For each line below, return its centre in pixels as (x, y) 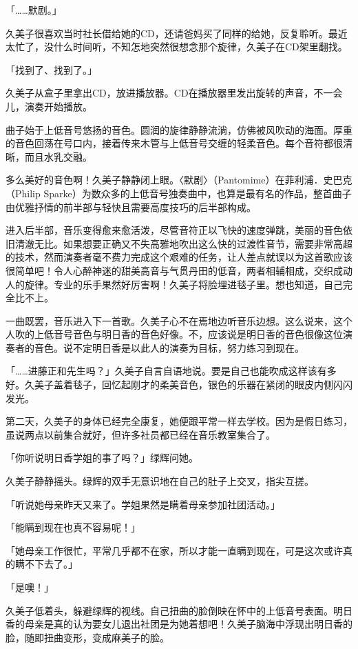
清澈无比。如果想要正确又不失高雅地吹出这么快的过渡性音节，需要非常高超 (183, 243)
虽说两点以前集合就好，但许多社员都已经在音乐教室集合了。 (140, 434)
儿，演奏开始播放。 (49, 106)
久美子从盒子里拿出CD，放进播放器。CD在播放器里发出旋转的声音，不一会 (174, 93)
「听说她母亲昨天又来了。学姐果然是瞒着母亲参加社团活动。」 (143, 504)
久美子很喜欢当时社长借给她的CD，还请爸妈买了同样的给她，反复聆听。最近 (177, 33)
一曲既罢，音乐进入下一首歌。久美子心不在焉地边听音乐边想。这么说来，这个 (179, 320)
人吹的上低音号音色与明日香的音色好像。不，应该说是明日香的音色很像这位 (174, 334)
